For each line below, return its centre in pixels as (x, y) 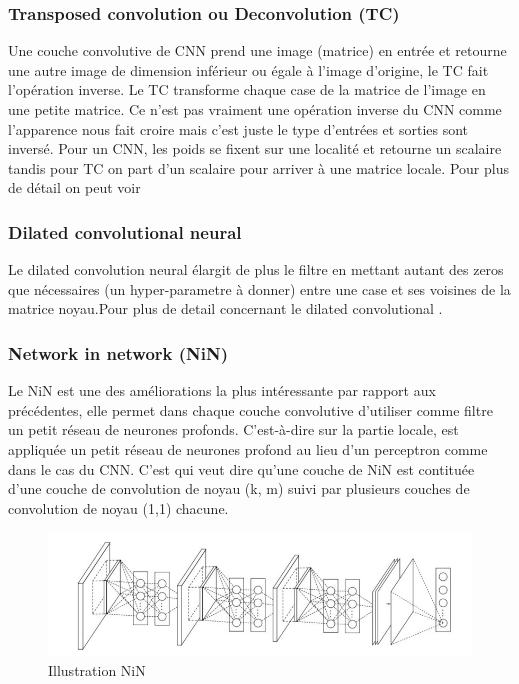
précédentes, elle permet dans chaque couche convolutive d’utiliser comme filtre (250, 409)
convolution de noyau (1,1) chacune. (118, 507)
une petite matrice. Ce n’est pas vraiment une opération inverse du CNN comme (255, 109)
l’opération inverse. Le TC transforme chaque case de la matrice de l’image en (247, 89)
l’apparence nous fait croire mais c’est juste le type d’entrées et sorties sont (238, 128)
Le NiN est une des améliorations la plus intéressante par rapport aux (222, 390)
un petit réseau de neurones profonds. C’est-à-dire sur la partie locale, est (233, 429)
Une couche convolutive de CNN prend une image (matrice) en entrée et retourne (257, 50)
